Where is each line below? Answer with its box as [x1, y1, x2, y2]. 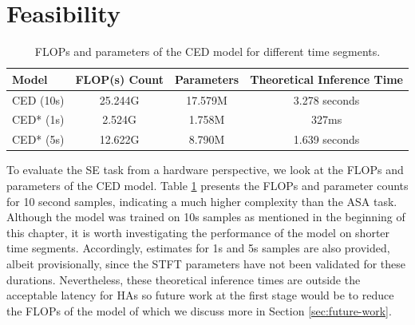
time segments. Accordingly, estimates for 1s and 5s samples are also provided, [6, 240, 390, 256]
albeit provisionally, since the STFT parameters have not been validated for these [6, 255, 405, 271]
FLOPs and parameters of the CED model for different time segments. [34, 43, 381, 60]
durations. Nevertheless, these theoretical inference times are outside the [6, 271, 361, 287]
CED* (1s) [12, 111, 65, 128]
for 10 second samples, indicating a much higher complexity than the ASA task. [6, 192, 397, 209]
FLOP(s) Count [75, 70, 164, 87]
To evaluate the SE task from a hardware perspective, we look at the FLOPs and [6, 161, 404, 178]
